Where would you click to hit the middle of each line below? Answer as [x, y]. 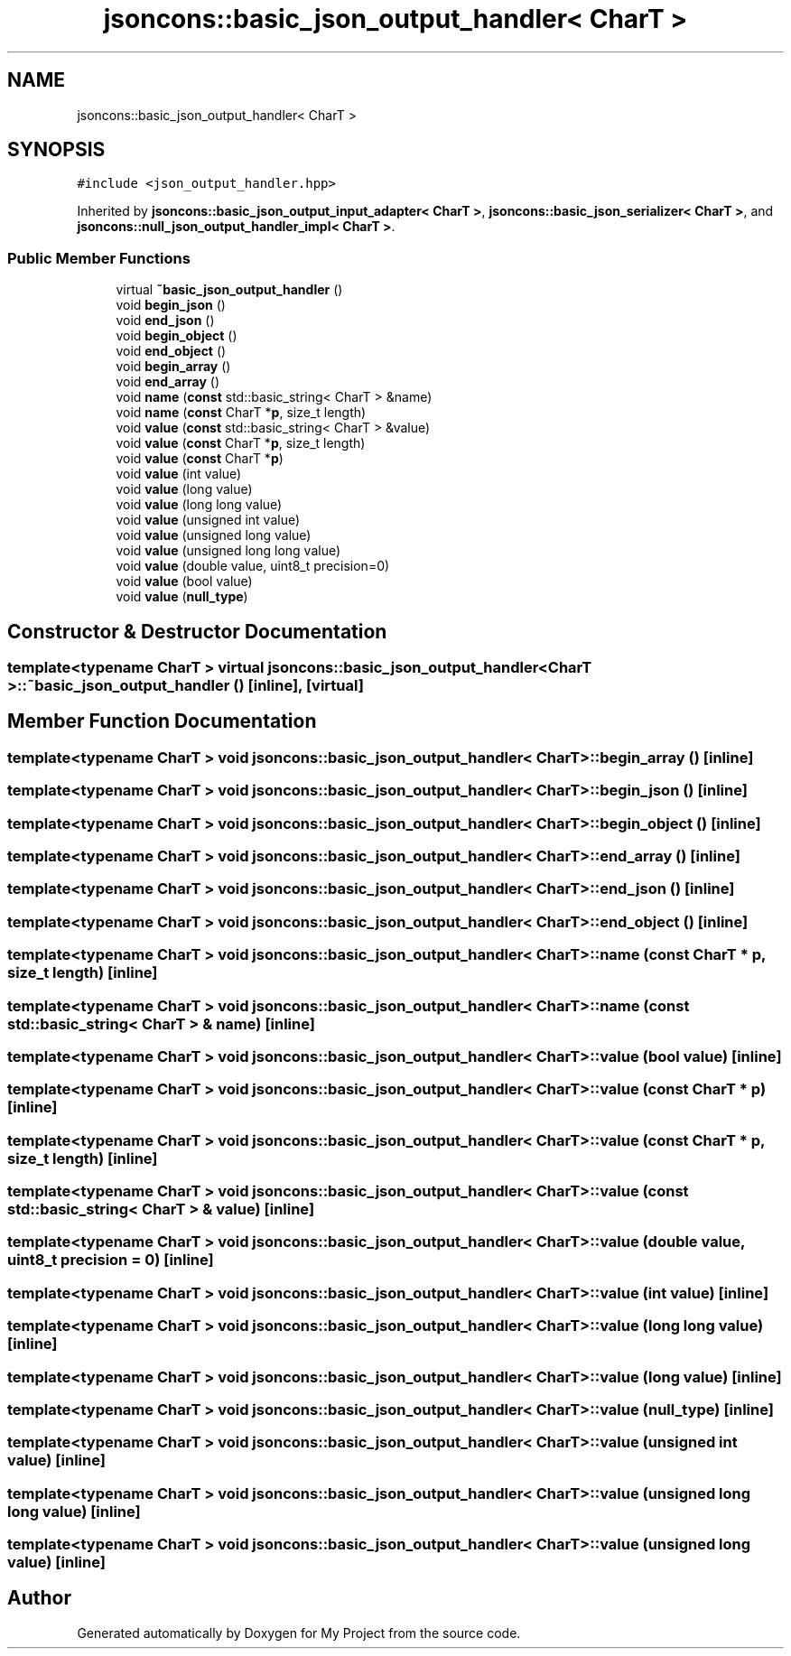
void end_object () [171, 351]
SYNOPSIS [56, 150]
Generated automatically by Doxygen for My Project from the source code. [299, 1633]
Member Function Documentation [162, 721]
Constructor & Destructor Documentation [197, 631]
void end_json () [165, 321]
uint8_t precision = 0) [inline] [111, 1260]
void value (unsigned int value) [208, 520]
